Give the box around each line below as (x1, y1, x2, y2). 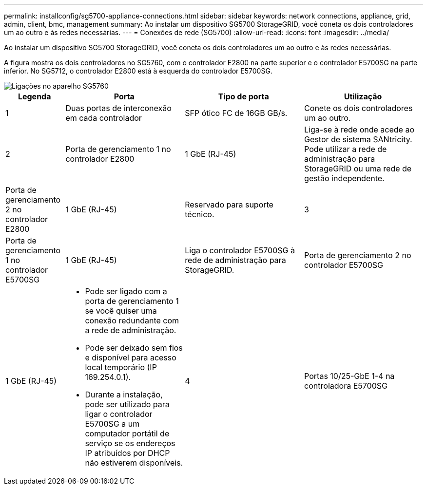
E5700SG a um (85, 419, 140, 429)
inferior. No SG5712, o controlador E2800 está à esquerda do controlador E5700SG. (4, 67, 272, 75)
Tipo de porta (218, 92, 269, 101)
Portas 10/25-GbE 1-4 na (304, 371, 395, 381)
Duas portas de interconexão (65, 103, 172, 113)
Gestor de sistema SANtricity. (304, 134, 412, 144)
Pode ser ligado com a (85, 286, 167, 296)
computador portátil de (85, 429, 170, 438)
